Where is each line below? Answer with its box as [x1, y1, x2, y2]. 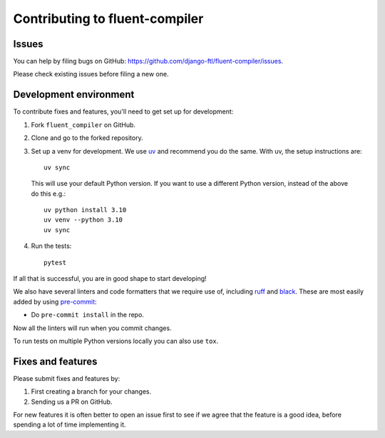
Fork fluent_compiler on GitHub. [31, 120, 135, 129]
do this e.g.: [31, 189, 66, 198]
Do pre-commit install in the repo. [31, 311, 144, 319]
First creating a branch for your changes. [31, 387, 152, 396]
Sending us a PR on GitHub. [31, 397, 113, 406]
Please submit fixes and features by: [13, 374, 120, 382]
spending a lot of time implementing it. [13, 420, 126, 429]
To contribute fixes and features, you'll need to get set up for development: [13, 107, 234, 116]
